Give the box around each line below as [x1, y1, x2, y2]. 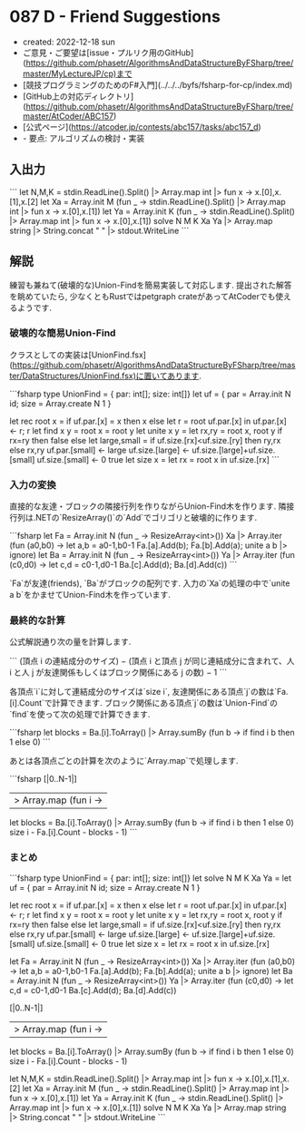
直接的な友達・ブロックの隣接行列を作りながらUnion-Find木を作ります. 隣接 [9, 501, 295, 512]
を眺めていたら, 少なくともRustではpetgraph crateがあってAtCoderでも [9, 290, 276, 301]
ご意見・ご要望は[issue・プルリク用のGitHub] [22, 47, 194, 58]
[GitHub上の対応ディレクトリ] [22, 91, 134, 102]
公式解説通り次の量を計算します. [9, 637, 132, 648]
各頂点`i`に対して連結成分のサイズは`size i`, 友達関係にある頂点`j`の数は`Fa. [9, 687, 289, 698]
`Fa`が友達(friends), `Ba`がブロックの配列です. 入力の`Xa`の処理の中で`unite [9, 578, 290, 589]
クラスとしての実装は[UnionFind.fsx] [9, 349, 147, 360]
